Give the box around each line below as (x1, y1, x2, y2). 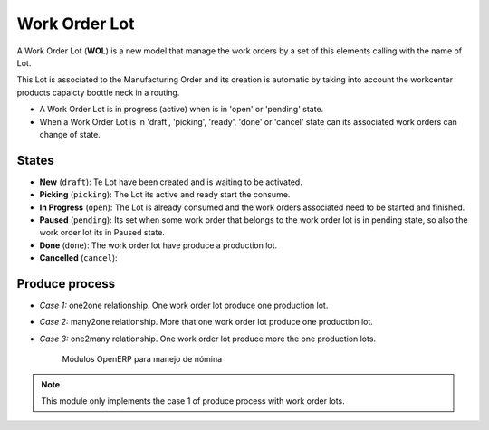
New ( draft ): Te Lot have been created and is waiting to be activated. (39, 177, 302, 187)
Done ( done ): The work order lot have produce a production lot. (39, 240, 278, 251)
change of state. (39, 129, 101, 139)
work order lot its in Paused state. (39, 227, 165, 238)
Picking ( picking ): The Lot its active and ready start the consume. (39, 189, 291, 200)
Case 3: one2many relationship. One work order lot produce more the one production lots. (39, 333, 376, 344)
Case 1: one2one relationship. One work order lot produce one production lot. (39, 300, 329, 311)
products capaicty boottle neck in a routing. (16, 87, 180, 98)
